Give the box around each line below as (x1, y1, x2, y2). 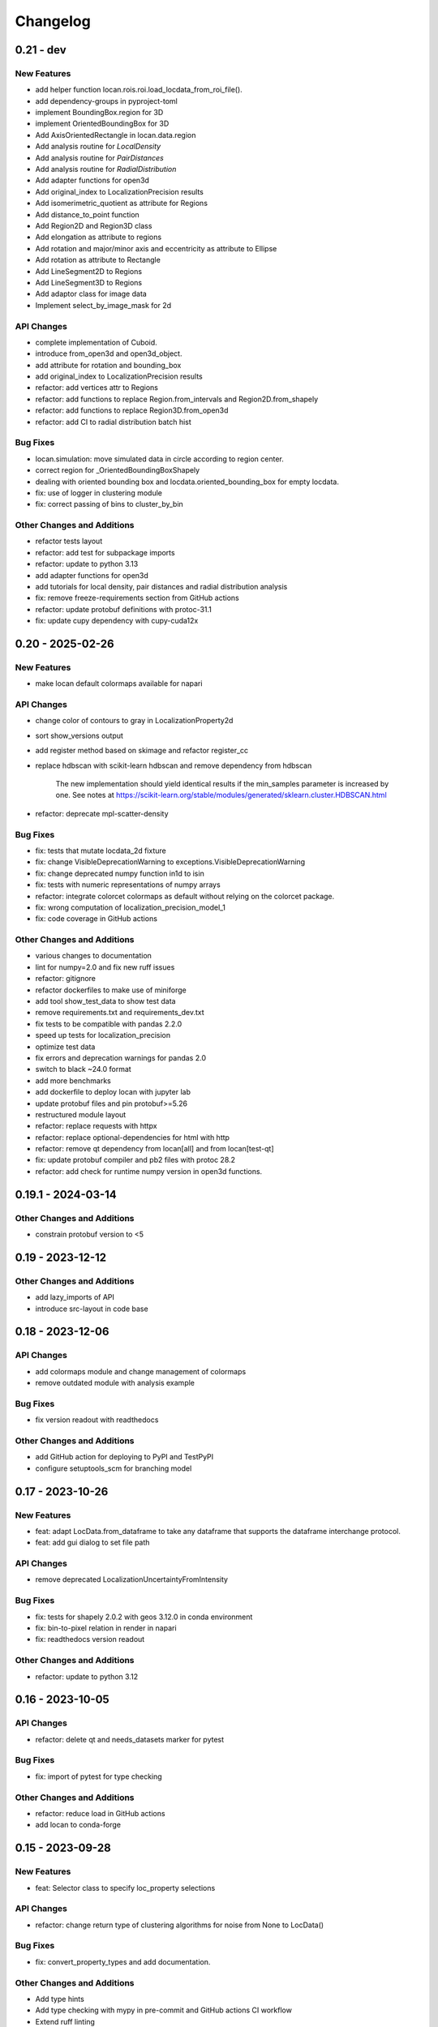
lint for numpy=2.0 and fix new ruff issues (35, 962, 175, 972)
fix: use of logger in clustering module (35, 487, 162, 498)
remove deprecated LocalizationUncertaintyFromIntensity (35, 1575, 229, 1584)
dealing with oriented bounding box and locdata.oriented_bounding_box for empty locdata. (35, 477, 340, 486)
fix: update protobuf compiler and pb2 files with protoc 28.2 (35, 1155, 235, 1165)
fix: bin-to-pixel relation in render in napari (35, 1623, 178, 1633)
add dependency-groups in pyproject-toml (35, 96, 178, 105)
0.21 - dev (15, 43, 67, 57)
